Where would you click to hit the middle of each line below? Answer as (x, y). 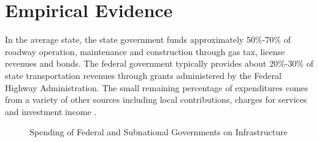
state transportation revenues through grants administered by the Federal (143, 75)
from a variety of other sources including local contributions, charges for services (156, 99)
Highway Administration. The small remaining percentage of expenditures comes (157, 87)
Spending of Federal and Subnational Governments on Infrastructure (159, 132)
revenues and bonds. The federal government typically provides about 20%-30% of (159, 63)
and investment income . (51, 111)
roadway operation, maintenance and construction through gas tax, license (145, 51)
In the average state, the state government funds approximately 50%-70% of (148, 39)
